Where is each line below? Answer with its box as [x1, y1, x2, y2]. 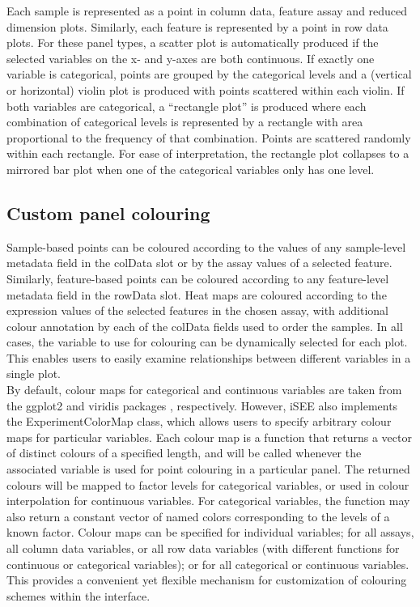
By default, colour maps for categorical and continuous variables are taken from [6, 381, 402, 398]
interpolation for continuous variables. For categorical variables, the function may [6, 492, 410, 509]
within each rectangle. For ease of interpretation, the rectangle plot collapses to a [6, 145, 409, 162]
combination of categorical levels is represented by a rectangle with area [6, 113, 363, 130]
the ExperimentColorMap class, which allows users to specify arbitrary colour [6, 413, 392, 430]
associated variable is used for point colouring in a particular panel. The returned [6, 461, 410, 478]
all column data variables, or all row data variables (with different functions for [6, 540, 400, 557]
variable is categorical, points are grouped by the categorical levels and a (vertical [6, 66, 412, 83]
